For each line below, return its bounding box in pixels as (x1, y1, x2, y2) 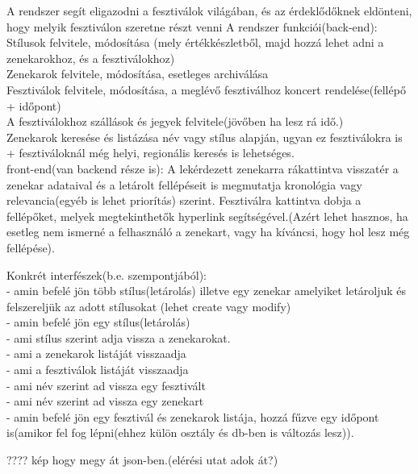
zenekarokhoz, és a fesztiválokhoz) (6, 49, 175, 66)
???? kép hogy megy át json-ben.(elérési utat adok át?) (6, 451, 278, 468)
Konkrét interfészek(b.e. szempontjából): (6, 266, 207, 283)
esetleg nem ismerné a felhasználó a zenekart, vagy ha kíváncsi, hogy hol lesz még (6, 223, 410, 240)
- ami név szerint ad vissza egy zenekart (6, 393, 204, 410)
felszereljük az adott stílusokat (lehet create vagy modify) (6, 297, 291, 314)
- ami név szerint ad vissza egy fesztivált (6, 376, 206, 393)
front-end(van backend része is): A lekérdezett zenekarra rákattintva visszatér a (6, 160, 399, 177)
